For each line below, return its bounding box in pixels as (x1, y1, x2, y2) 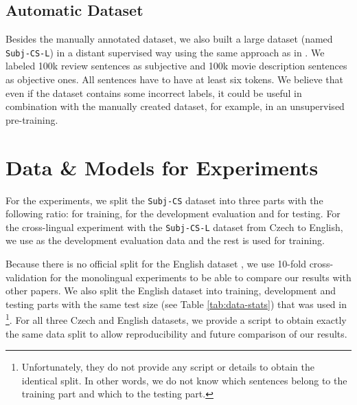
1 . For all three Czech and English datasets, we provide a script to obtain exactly (5, 311, 347, 327)
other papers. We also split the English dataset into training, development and (5, 283, 336, 298)
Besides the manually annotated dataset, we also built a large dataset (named (5, 32, 333, 46)
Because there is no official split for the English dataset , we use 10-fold (5, 256, 306, 271)
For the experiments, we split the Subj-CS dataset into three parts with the (5, 193, 323, 207)
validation (5, 270, 47, 284)
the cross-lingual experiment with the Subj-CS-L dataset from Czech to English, (5, 219, 343, 234)
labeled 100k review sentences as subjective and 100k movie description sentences (5, 58, 347, 73)
